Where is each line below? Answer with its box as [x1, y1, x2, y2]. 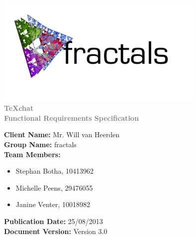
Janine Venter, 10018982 [15, 199, 90, 210]
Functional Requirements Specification [4, 112, 139, 123]
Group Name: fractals [4, 139, 77, 150]
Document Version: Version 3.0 [4, 226, 107, 236]
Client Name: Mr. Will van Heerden [4, 129, 120, 140]
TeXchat [4, 103, 34, 113]
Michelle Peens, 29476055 [15, 182, 93, 193]
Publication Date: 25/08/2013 [4, 216, 103, 227]
